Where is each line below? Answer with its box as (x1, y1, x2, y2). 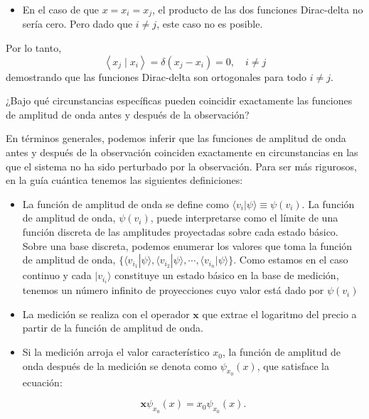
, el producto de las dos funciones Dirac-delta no (152, 2, 363, 16)
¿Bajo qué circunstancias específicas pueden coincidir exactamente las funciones (6, 93, 353, 108)
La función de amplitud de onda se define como (22, 196, 229, 211)
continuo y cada (22, 268, 92, 283)
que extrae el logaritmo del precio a (202, 306, 357, 321)
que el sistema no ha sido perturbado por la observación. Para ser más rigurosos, (6, 158, 357, 173)
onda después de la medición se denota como (22, 358, 217, 373)
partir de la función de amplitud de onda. (22, 320, 203, 335)
